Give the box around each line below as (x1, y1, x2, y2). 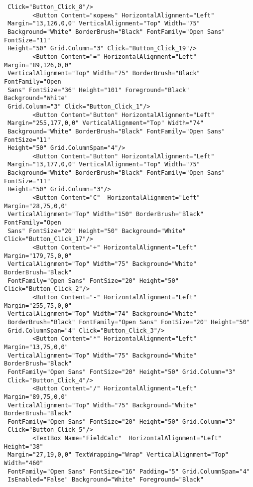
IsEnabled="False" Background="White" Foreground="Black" (7, 476, 204, 484)
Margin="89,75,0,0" (4, 393, 68, 400)
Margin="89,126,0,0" (4, 61, 72, 69)
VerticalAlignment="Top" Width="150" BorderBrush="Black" (7, 211, 204, 218)
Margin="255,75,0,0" (4, 302, 72, 309)
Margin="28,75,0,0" (4, 202, 68, 210)
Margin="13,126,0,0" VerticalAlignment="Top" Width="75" (7, 20, 200, 27)
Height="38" (4, 443, 43, 450)
